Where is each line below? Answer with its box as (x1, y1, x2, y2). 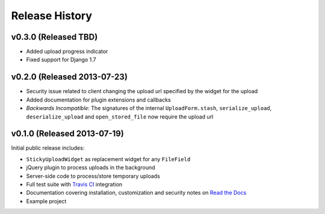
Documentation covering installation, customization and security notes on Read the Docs (26, 189, 247, 197)
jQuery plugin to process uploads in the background (26, 164, 156, 171)
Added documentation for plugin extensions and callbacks (26, 96, 171, 103)
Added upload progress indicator (26, 48, 108, 55)
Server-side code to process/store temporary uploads (26, 172, 161, 180)
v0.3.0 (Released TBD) (11, 32, 98, 42)
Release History (11, 9, 93, 22)
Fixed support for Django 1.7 (26, 56, 96, 63)
